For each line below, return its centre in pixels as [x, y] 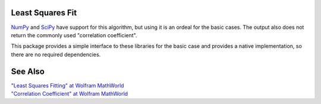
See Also [28, 71]
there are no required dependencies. [56, 54]
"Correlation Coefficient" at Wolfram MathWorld [69, 93]
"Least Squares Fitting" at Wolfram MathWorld [67, 85]
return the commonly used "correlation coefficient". [74, 35]
